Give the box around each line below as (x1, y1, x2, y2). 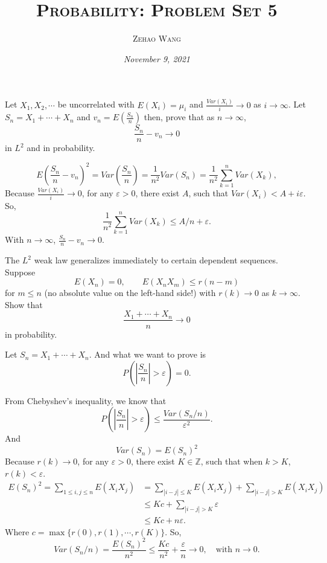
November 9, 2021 (123, 52, 191, 65)
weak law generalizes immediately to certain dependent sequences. (34, 254, 278, 266)
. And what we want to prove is (89, 348, 206, 361)
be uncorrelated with (57, 98, 135, 111)
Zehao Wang (133, 32, 181, 45)
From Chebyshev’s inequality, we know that (5, 394, 167, 407)
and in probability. (27, 141, 95, 154)
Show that (5, 298, 43, 310)
